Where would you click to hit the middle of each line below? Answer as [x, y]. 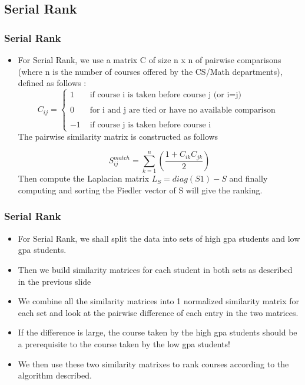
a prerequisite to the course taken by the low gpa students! [124, 343]
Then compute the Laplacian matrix [84, 178]
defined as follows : [52, 83]
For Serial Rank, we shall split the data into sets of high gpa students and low [159, 238]
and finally [248, 178]
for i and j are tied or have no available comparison [183, 111]
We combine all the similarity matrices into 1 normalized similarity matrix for [159, 301]
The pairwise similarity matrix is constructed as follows [118, 136]
